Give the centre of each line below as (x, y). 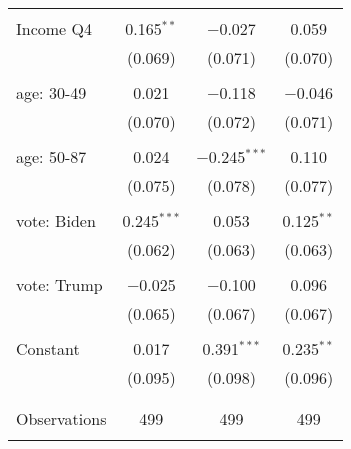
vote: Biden (56, 220)
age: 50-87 (51, 156)
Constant (48, 348)
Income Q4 (54, 28)
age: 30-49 (51, 92)
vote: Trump (59, 284)
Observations (61, 418)
